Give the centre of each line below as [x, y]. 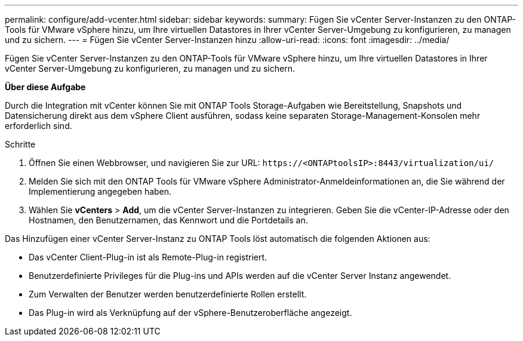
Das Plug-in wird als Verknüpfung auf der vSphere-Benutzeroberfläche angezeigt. [190, 313]
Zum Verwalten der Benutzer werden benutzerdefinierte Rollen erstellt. [168, 294]
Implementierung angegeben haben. [100, 191]
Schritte [20, 144]
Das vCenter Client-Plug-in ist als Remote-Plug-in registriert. [148, 257]
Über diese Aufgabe [45, 87]
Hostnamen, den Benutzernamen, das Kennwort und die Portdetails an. [168, 220]
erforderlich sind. [39, 126]
